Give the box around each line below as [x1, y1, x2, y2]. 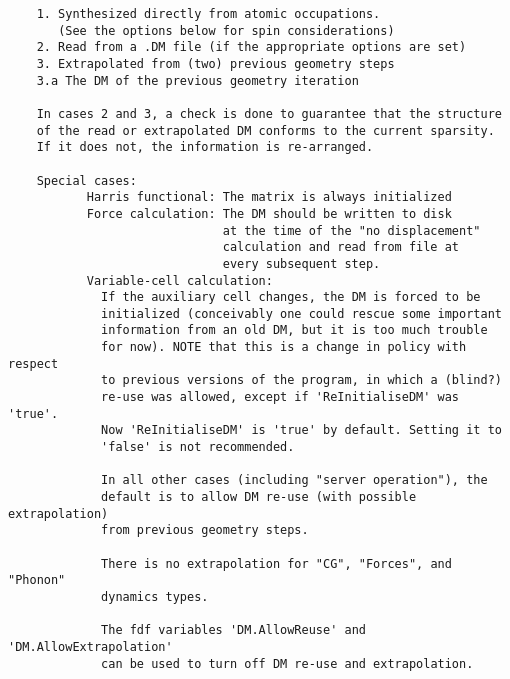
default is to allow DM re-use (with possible [101, 490, 417, 505]
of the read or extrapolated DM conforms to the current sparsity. [36, 123, 495, 138]
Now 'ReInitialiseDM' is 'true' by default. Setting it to [101, 423, 502, 438]
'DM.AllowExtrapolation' [8, 639, 173, 654]
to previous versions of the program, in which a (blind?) [101, 373, 502, 388]
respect [8, 356, 59, 371]
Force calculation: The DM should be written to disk [86, 206, 452, 221]
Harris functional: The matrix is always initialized [86, 190, 452, 205]
